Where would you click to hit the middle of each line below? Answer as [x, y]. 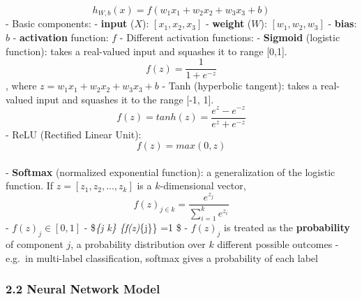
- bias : [342, 23]
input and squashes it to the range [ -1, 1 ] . [125, 99]
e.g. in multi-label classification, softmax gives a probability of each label [162, 257]
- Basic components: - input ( [70, 23]
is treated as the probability [287, 227]
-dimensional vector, [203, 185]
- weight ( [228, 23]
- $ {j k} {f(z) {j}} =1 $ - [136, 227]
